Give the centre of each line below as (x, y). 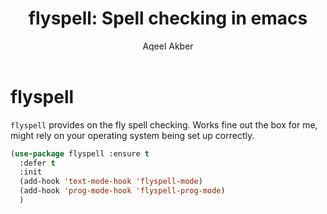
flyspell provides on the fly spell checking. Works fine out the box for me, (164, 124)
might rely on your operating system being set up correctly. (132, 135)
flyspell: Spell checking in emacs (168, 18)
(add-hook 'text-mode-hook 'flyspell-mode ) (111, 182)
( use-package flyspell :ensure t (80, 153)
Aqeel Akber (168, 46)
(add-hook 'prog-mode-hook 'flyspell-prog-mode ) (122, 191)
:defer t (37, 163)
